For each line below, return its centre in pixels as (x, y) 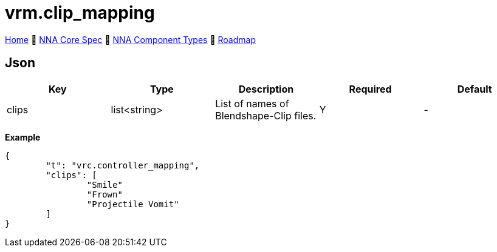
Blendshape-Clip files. (266, 115)
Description (266, 89)
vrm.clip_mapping (80, 13)
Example (23, 137)
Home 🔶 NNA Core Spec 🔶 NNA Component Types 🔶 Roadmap (130, 39)
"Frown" (105, 194)
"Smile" (105, 184)
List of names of (252, 103)
